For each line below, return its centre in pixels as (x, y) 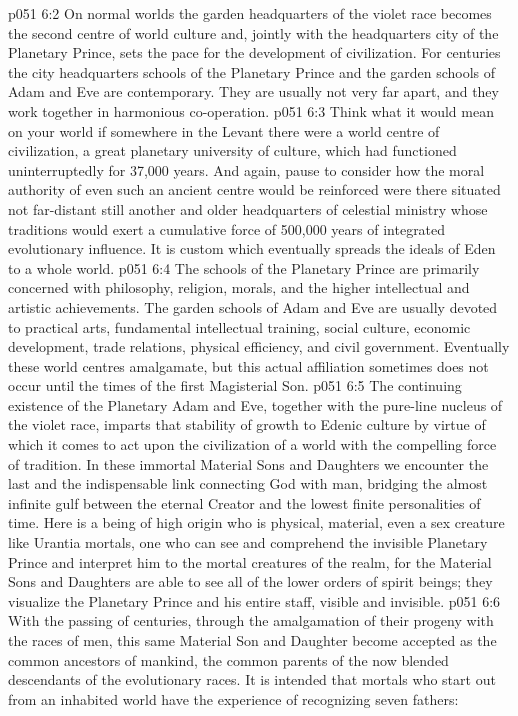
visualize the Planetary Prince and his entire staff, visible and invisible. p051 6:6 (254, 600)
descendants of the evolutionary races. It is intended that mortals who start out (252, 679)
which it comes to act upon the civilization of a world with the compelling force (252, 444)
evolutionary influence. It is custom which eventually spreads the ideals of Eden (252, 248)
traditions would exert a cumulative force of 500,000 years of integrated (227, 228)
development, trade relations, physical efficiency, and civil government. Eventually (259, 346)
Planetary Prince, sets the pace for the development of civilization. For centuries (254, 52)
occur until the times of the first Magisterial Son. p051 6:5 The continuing (235, 385)
